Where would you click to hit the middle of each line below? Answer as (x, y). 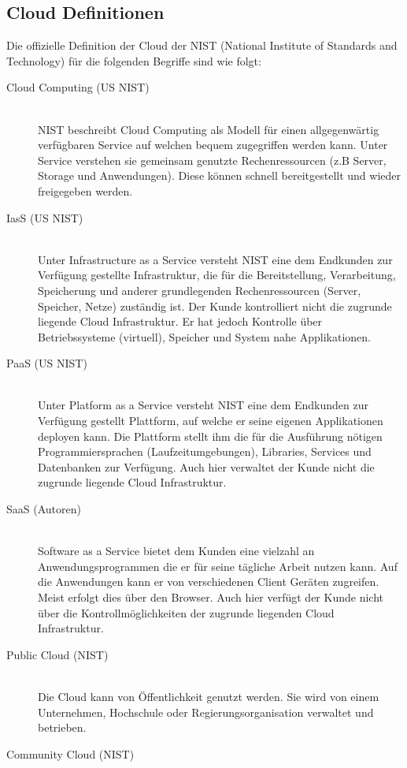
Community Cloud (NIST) (70, 753)
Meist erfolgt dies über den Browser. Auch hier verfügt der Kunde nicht (211, 597)
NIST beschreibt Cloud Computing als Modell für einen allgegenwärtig (209, 129)
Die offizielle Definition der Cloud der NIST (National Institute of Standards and (202, 45)
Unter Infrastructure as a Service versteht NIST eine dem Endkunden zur (215, 259)
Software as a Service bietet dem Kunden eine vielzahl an (176, 551)
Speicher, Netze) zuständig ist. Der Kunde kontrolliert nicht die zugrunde (215, 306)
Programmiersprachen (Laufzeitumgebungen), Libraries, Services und (205, 451)
